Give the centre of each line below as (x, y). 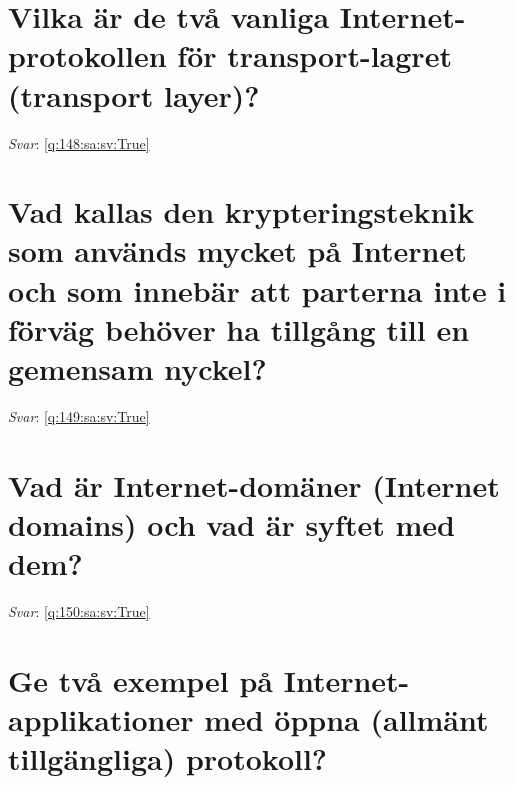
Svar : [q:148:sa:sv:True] (79, 142)
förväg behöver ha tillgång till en (239, 328)
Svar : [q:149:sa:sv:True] (79, 415)
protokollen (87, 55)
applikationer (101, 719)
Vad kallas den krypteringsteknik (241, 211)
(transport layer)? (134, 94)
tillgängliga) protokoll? (168, 758)
